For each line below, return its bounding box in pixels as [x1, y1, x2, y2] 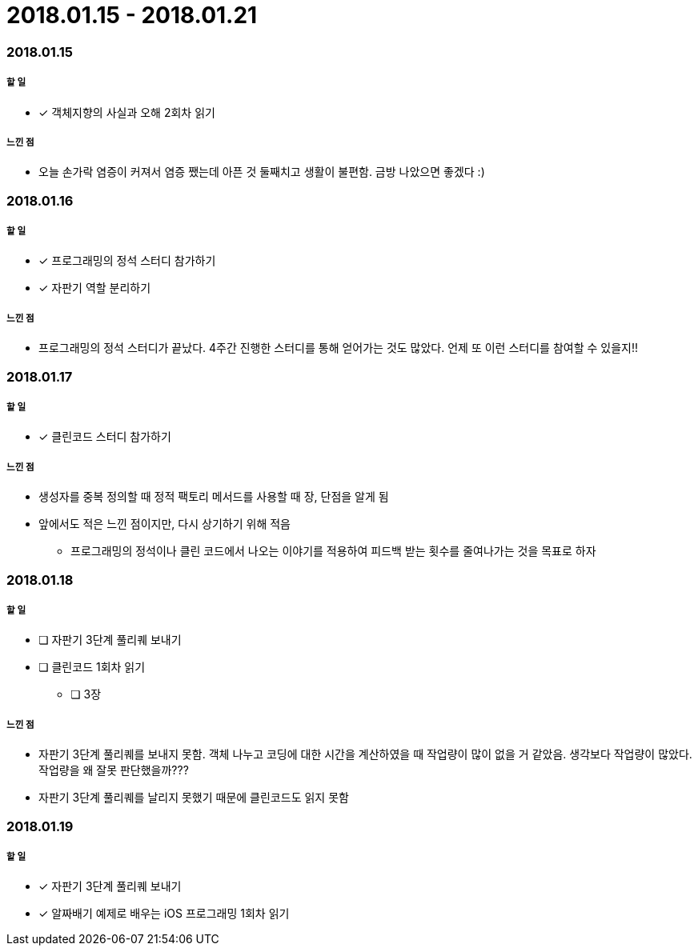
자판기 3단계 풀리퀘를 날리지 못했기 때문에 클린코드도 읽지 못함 [38, 790, 349, 805]
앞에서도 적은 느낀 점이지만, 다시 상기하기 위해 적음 [38, 517, 291, 531]
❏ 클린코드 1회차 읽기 [38, 660, 146, 674]
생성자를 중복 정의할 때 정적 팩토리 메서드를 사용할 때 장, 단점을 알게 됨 [38, 490, 389, 504]
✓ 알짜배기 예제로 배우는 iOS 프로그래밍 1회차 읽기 [38, 906, 290, 921]
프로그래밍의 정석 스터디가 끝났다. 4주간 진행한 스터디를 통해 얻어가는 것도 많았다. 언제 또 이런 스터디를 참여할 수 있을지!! [38, 341, 638, 355]
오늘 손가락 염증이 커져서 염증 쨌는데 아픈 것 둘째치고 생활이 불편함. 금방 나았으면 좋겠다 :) [38, 165, 485, 179]
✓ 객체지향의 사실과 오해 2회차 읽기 [38, 105, 215, 119]
